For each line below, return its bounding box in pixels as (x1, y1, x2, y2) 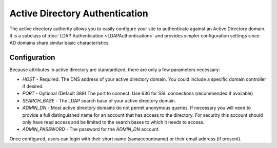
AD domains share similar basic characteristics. (9, 40, 110, 46)
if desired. (22, 83, 44, 90)
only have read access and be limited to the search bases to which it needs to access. (22, 119, 205, 125)
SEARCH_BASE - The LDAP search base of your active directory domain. (22, 97, 176, 103)
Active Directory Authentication (9, 8, 148, 19)
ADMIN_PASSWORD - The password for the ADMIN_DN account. (22, 126, 160, 133)
